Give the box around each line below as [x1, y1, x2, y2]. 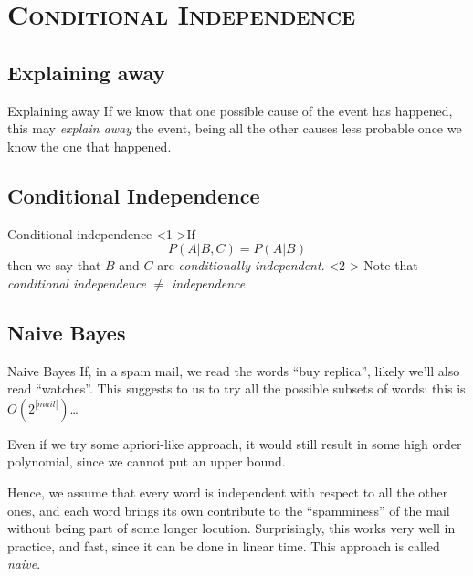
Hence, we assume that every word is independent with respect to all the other [7, 482, 448, 501]
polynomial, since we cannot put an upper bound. [7, 452, 286, 471]
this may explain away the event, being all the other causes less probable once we [7, 119, 462, 138]
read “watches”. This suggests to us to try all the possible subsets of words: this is [7, 379, 466, 398]
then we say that [7, 256, 101, 275]
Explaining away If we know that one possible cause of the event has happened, [7, 100, 453, 120]
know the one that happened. [7, 136, 172, 155]
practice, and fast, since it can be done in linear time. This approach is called [7, 536, 440, 555]
